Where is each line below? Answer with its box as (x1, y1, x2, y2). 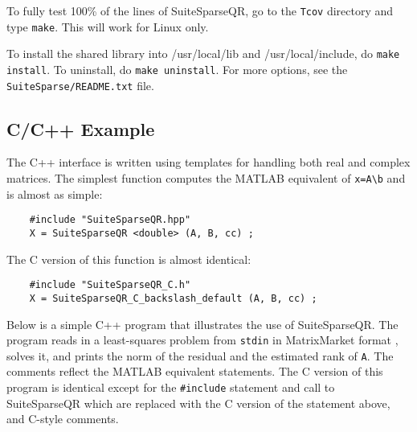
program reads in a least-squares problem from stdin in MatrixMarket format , (6, 331, 399, 348)
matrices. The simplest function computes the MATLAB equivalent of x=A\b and (6, 170, 406, 187)
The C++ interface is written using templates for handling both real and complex (6, 154, 411, 171)
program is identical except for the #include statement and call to (6, 379, 335, 396)
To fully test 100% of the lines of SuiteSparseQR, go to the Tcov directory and (6, 2, 394, 19)
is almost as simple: (6, 185, 103, 202)
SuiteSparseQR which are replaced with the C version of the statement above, (6, 394, 390, 411)
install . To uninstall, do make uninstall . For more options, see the (6, 60, 348, 77)
